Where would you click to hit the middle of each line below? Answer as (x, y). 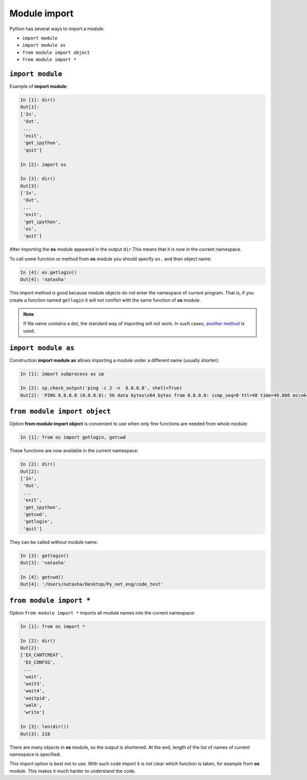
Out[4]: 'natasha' (43, 280)
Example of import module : (39, 87)
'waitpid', (37, 698)
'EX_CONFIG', (39, 662)
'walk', (33, 705)
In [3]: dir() (38, 179)
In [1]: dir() (38, 100)
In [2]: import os (43, 164)
